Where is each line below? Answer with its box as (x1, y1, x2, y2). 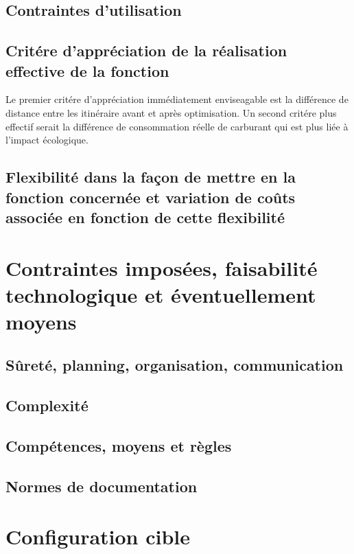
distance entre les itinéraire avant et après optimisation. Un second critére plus (5, 105, 337, 119)
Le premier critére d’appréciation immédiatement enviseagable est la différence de (5, 92, 349, 106)
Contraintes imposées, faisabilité (5, 253, 318, 281)
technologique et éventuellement (5, 280, 316, 308)
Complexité (5, 395, 88, 416)
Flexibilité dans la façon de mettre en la (5, 166, 296, 187)
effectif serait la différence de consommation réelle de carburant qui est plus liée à (5, 119, 349, 133)
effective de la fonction (5, 60, 169, 81)
